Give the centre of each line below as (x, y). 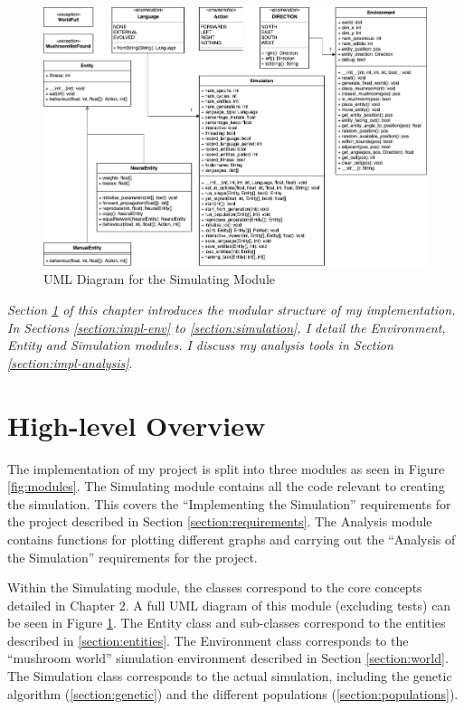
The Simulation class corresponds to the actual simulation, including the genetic (230, 676)
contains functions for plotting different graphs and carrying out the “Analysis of (232, 539)
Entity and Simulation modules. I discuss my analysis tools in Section (200, 345)
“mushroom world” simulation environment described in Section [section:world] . (228, 658)
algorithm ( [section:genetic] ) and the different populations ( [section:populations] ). (233, 693)
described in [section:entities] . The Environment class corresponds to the (208, 640)
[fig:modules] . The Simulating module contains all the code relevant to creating (226, 486)
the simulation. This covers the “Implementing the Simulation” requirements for (229, 503)
